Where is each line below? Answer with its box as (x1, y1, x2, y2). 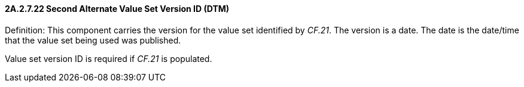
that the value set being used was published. (5, 35, 181, 45)
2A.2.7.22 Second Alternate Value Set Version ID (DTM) (5, 4, 230, 14)
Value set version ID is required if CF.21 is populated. (5, 53, 212, 64)
